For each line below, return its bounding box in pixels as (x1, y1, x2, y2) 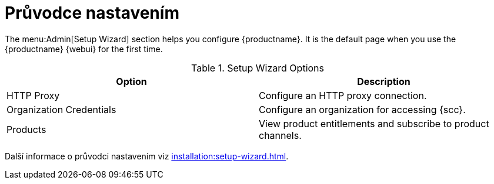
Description (357, 75, 410, 87)
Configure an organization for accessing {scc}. (259, 103, 466, 115)
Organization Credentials (6, 103, 116, 115)
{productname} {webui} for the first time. (5, 43, 163, 54)
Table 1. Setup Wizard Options (191, 62, 324, 74)
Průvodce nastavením (5, 3, 179, 23)
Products (6, 123, 46, 135)
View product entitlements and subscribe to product (259, 117, 489, 130)
